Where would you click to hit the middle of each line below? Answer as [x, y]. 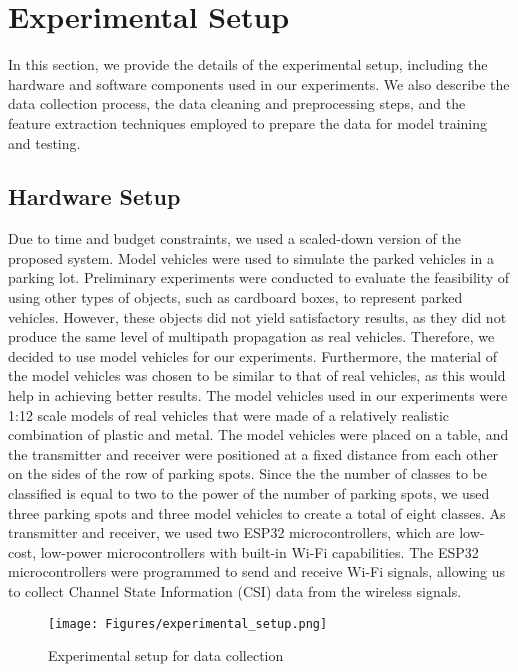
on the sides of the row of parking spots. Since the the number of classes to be [247, 473]
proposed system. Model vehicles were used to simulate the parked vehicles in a [251, 257]
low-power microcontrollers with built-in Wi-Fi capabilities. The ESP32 [259, 551]
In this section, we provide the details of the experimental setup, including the [248, 64]
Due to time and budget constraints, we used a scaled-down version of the [234, 238]
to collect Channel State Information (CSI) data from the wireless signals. [235, 590]
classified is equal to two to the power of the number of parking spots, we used [249, 493]
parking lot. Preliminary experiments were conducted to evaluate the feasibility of [259, 277]
